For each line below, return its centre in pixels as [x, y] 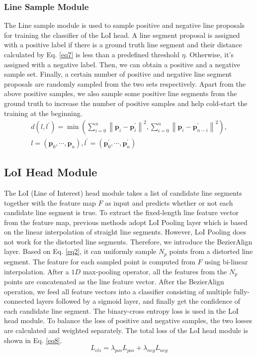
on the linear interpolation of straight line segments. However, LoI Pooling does [125, 232]
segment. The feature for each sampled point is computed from [100, 261]
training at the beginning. [43, 113]
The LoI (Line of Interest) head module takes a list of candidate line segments [123, 192]
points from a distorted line [211, 251]
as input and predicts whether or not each [169, 202]
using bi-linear [226, 261]
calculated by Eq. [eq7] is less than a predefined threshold [92, 54]
